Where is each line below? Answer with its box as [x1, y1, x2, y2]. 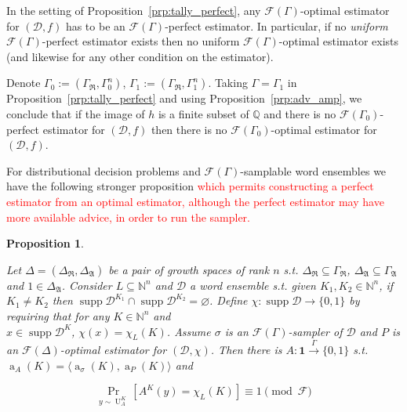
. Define [209, 292, 248, 309]
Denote [6, 74, 41, 91]
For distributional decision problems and [6, 162, 201, 179]
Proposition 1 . [6, 235, 84, 251]
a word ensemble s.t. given [190, 276, 316, 293]
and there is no [263, 105, 336, 121]
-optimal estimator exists [278, 33, 399, 49]
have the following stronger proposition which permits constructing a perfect [6, 178, 374, 194]
